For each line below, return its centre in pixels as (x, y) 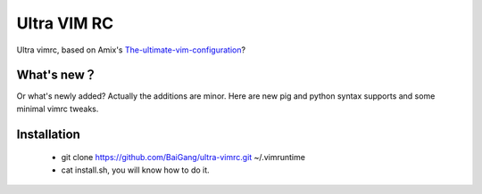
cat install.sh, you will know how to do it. (135, 170)
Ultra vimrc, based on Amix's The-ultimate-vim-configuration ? (131, 50)
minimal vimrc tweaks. (58, 109)
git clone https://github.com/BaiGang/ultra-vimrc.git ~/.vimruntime (183, 158)
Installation (48, 134)
